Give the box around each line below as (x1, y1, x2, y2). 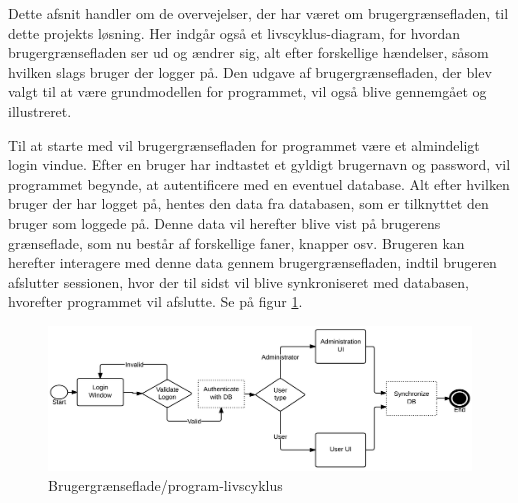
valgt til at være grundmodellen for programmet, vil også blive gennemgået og (8, 81, 487, 102)
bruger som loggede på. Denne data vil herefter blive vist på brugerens (8, 212, 441, 233)
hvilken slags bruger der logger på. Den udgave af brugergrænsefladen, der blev (8, 61, 492, 82)
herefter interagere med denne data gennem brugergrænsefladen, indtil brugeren (8, 252, 497, 273)
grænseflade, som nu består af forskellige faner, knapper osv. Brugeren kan (8, 232, 465, 253)
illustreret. (8, 100, 72, 121)
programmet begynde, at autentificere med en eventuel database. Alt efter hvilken (8, 173, 510, 194)
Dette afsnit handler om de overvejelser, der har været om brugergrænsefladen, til (8, 3, 509, 23)
